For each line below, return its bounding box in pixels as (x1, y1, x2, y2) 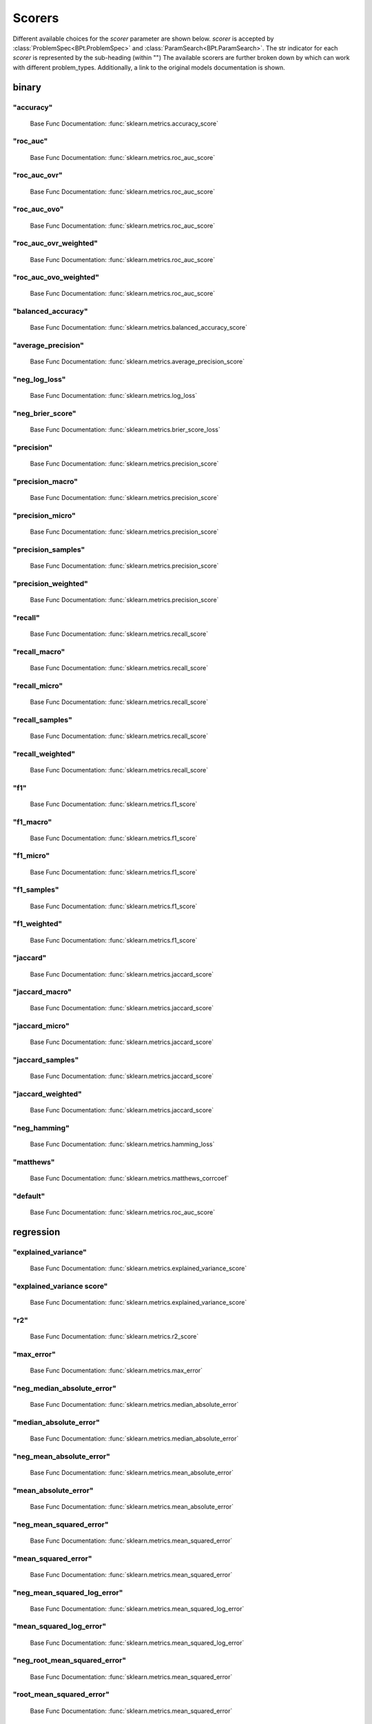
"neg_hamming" (12, 1123, 70, 1133)
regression (12, 1226, 61, 1238)
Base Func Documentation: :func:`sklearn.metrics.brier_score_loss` (30, 425, 220, 434)
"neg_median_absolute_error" (12, 1383, 117, 1393)
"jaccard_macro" (12, 987, 72, 996)
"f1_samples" (12, 885, 59, 894)
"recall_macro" (12, 647, 65, 656)
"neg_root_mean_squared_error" (12, 1656, 127, 1665)
